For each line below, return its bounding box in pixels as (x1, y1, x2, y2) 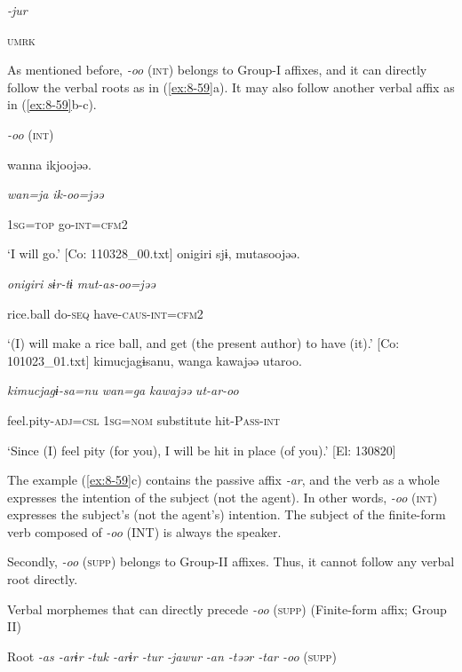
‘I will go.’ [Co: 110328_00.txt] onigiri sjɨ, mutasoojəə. (7, 244, 300, 263)
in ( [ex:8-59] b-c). (7, 95, 97, 114)
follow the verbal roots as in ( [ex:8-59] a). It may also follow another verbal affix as (7, 77, 455, 96)
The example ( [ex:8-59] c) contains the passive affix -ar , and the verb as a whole (7, 470, 440, 489)
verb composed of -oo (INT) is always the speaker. (7, 522, 282, 541)
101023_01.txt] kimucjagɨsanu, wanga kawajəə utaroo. (7, 351, 302, 369)
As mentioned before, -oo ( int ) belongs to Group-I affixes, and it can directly (7, 60, 427, 79)
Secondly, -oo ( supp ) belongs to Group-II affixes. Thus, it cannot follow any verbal (7, 552, 455, 571)
